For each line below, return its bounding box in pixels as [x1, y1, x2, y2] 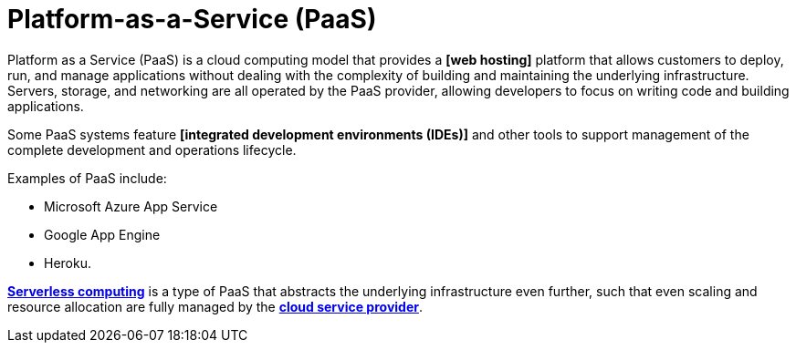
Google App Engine [44, 226, 161, 242]
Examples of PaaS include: [7, 170, 167, 186]
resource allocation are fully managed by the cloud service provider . [7, 298, 423, 314]
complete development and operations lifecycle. [7, 141, 297, 158]
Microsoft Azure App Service [44, 198, 218, 214]
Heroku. [44, 254, 91, 271]
